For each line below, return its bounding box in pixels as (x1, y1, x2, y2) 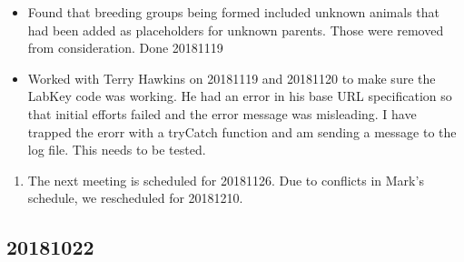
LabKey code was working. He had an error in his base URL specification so (27, 86, 452, 106)
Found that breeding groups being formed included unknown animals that (27, 3, 440, 21)
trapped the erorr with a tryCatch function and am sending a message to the (27, 122, 457, 141)
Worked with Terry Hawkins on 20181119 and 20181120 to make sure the (27, 68, 436, 87)
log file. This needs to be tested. (27, 140, 206, 159)
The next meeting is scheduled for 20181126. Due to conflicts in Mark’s (27, 170, 424, 189)
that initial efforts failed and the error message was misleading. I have (27, 104, 417, 123)
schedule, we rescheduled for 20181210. (27, 188, 243, 207)
